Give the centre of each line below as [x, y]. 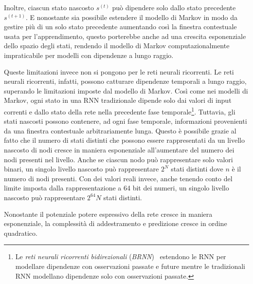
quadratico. [21, 233]
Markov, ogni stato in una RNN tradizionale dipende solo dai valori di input [118, 100]
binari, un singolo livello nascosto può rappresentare [81, 169]
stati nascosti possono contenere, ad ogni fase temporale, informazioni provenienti [126, 121]
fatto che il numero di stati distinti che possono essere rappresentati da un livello [124, 140]
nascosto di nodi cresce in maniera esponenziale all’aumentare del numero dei [119, 149]
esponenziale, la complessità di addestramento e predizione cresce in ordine [116, 223]
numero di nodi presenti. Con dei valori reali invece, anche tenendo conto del [118, 178]
